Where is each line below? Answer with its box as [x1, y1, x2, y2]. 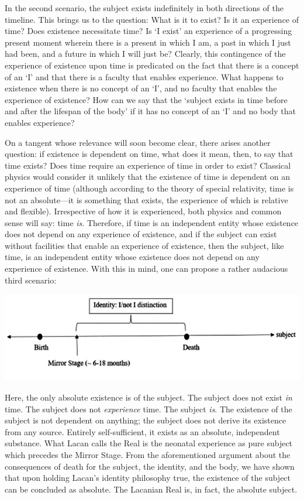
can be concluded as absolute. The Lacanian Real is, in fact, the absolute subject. [5, 483, 298, 495]
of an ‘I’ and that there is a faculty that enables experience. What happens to [5, 70, 284, 83]
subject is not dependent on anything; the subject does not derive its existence [5, 414, 286, 426]
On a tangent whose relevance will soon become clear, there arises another [5, 136, 271, 148]
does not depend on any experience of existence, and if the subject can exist [5, 228, 277, 240]
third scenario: [5, 274, 57, 286]
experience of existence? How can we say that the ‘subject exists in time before [5, 93, 288, 105]
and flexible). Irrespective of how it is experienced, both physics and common [5, 205, 282, 217]
